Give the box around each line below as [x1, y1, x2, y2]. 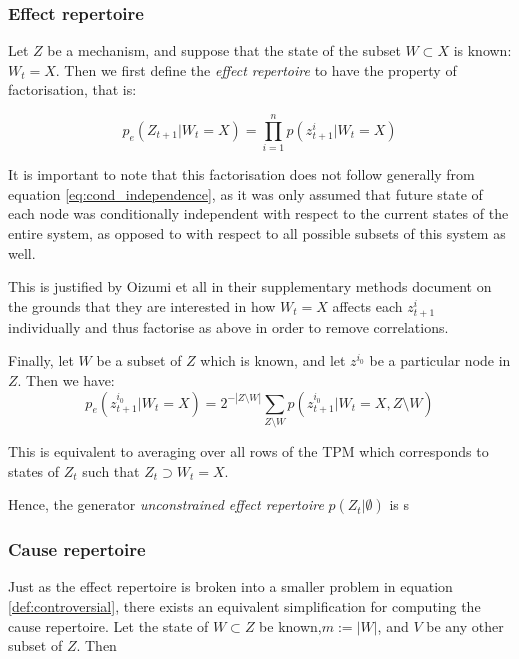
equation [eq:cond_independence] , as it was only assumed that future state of [8, 183, 483, 204]
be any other [426, 615, 504, 636]
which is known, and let [200, 350, 346, 371]
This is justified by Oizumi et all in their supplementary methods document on [8, 276, 492, 297]
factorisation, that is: [8, 79, 137, 100]
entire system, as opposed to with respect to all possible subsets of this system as [8, 222, 506, 243]
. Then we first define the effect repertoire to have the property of [55, 59, 457, 80]
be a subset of [96, 350, 182, 371]
